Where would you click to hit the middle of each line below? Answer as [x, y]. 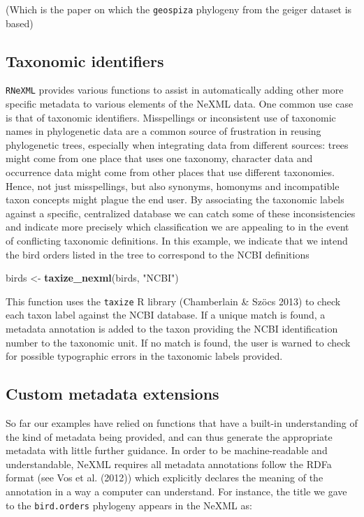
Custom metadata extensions [112, 394]
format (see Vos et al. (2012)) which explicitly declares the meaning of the [165, 478]
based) [20, 23]
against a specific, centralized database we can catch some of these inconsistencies [181, 213]
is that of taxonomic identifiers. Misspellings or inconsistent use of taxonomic [171, 117]
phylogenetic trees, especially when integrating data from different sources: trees [177, 144]
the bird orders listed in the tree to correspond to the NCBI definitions [158, 254]
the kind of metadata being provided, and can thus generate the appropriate [169, 436]
